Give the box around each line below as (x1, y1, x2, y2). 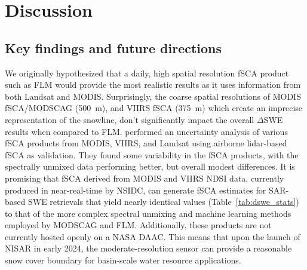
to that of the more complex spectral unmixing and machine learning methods (5, 207, 291, 219)
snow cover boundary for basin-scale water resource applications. (5, 254, 241, 266)
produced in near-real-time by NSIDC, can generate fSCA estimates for (5, 183, 266, 196)
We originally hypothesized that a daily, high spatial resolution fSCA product (5, 66, 289, 79)
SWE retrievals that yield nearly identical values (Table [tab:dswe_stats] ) (27, 195, 299, 208)
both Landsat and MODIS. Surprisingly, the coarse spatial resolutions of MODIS (5, 90, 301, 102)
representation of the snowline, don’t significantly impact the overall (5, 113, 254, 125)
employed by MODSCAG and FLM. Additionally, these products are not (5, 219, 272, 231)
